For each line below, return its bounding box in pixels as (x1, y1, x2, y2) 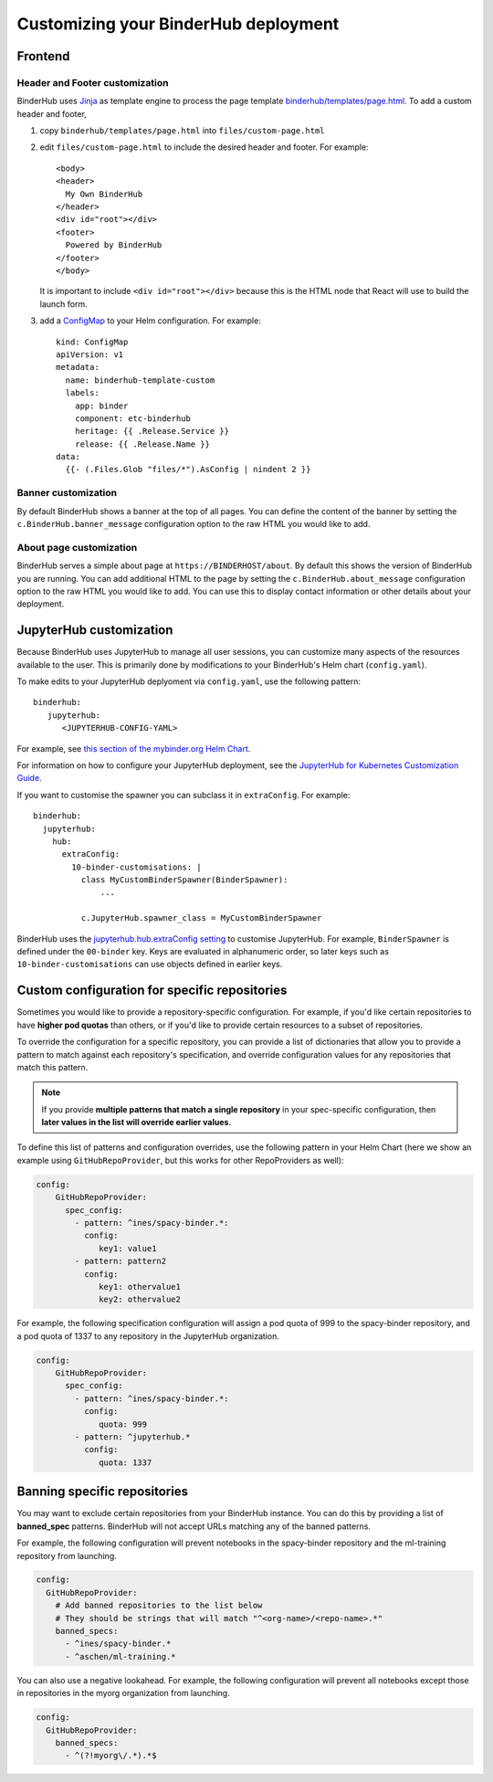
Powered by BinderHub (65, 240, 163, 250)
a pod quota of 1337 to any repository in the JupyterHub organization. (16, 1330, 280, 1342)
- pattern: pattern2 (74, 1256, 167, 1267)
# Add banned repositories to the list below (55, 1600, 263, 1611)
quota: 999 (99, 1418, 148, 1429)
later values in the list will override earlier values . (41, 1117, 232, 1128)
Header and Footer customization (16, 76, 169, 89)
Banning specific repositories (16, 1484, 189, 1500)
